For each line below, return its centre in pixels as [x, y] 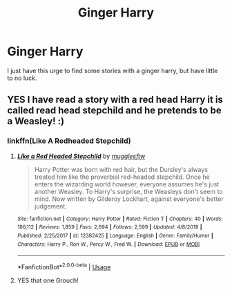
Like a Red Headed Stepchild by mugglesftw [81, 156]
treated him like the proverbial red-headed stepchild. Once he [122, 177]
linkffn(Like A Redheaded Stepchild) [69, 141]
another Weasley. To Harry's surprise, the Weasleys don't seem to [128, 191]
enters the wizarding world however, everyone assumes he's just [127, 184]
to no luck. [22, 78]
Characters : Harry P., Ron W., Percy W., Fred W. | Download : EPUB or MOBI [108, 244]
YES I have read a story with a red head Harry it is [115, 100]
